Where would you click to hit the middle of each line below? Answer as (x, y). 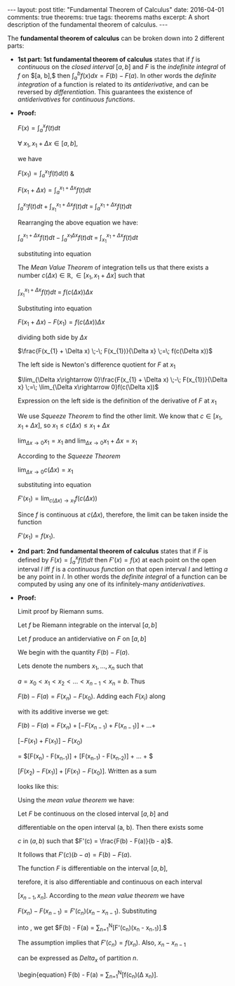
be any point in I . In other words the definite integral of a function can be (122, 576)
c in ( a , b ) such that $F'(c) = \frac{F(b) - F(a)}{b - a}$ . (95, 841)
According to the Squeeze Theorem (69, 456)
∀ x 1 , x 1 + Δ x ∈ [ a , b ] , (48, 144)
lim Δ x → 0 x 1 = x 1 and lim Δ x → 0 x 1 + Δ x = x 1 (78, 441)
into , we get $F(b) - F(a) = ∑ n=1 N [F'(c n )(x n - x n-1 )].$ (92, 928)
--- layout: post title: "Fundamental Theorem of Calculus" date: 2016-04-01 (116, 10)
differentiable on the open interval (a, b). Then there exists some (110, 828)
